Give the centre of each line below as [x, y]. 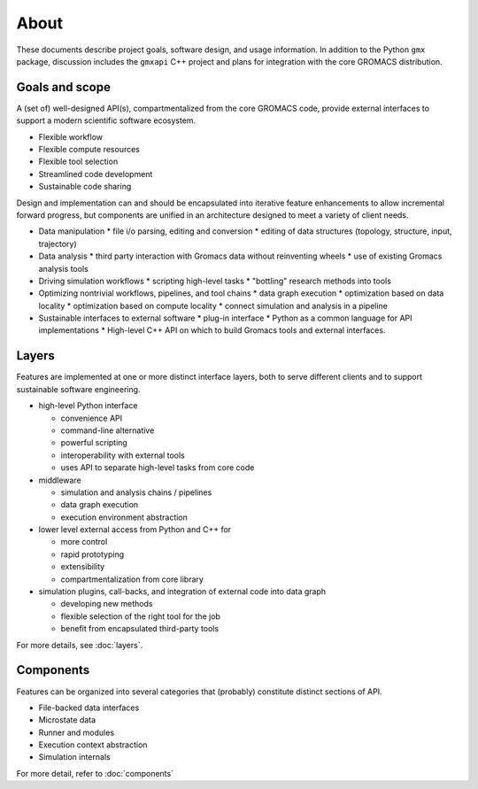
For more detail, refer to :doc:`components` [95, 773]
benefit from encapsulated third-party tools [140, 629]
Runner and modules [77, 732]
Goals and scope [63, 87]
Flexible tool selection [78, 162]
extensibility [83, 567]
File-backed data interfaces [89, 708]
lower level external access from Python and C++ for [135, 530]
